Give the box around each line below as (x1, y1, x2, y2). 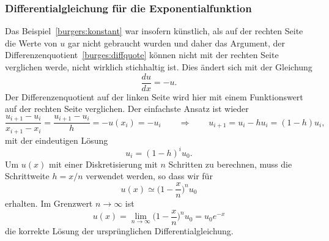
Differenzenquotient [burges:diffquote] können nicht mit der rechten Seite (5, 48, 279, 61)
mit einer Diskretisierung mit (48, 157, 158, 170)
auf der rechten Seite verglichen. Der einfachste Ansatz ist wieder (5, 102, 249, 115)
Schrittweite (5, 169, 50, 182)
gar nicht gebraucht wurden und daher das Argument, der (67, 36, 285, 49)
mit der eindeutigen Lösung (5, 133, 108, 146)
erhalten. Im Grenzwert (5, 197, 93, 210)
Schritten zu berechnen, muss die (168, 157, 292, 170)
